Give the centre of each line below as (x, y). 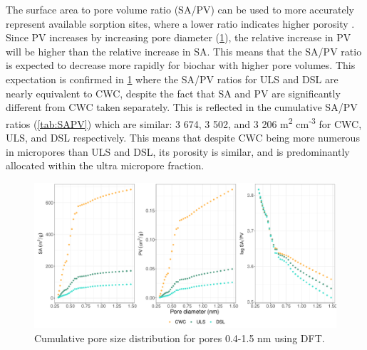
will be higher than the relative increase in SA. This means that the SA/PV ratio (184, 51)
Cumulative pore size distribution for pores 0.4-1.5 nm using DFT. (180, 338)
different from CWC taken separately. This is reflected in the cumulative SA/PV (182, 107)
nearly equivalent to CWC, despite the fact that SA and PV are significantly (173, 93)
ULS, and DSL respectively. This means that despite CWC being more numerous (183, 137)
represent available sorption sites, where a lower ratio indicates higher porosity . (180, 23)
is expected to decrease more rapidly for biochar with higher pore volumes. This (181, 65)
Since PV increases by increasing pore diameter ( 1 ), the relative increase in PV (179, 37)
